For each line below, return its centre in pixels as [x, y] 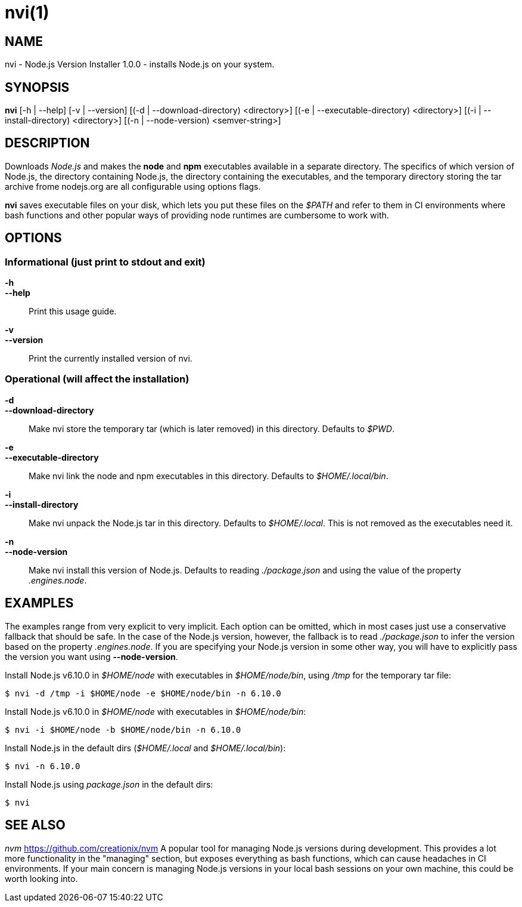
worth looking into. [41, 878]
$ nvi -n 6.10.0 [43, 766]
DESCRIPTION [47, 143]
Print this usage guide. [73, 311]
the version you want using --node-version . [91, 656]
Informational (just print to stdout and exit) [105, 262]
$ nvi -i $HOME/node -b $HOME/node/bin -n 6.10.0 [123, 729]
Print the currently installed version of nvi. [111, 359]
